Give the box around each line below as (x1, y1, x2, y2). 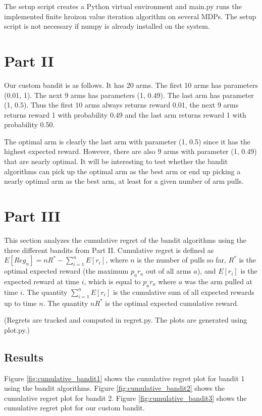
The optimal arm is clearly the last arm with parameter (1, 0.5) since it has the (4, 136, 250, 146)
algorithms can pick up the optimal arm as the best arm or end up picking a (4, 166, 241, 176)
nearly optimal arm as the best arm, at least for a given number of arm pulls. (4, 176, 244, 186)
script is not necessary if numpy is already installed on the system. (4, 21, 210, 31)
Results (4, 349, 43, 365)
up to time (4, 297, 37, 308)
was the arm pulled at (184, 276, 253, 286)
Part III (4, 205, 61, 226)
